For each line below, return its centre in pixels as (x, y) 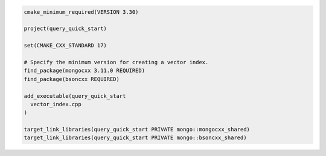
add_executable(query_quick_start (75, 96)
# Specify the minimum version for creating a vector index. (116, 62)
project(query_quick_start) (65, 29)
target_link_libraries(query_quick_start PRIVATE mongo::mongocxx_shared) (137, 130)
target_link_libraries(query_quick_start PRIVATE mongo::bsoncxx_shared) (135, 138)
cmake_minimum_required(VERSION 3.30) (81, 12)
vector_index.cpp (56, 104)
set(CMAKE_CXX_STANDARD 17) (65, 46)
